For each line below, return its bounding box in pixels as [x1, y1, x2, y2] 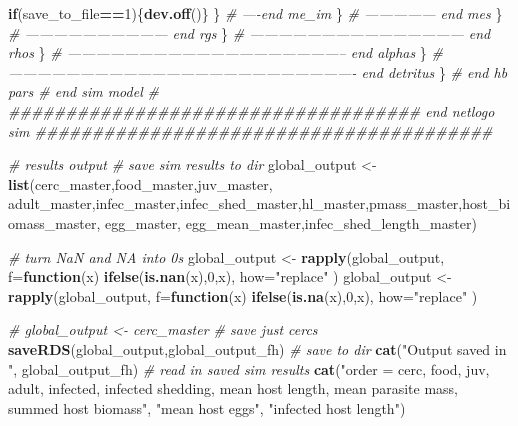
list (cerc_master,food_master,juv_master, [8, 173, 273, 194]
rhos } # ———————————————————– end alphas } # [8, 42, 443, 63]
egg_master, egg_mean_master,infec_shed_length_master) [105, 212, 477, 233]
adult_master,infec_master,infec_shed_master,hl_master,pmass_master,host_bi [8, 193, 511, 214]
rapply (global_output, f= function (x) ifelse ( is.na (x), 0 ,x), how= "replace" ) [8, 285, 478, 306]
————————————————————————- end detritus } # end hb [8, 61, 508, 82]
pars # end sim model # [8, 81, 159, 102]
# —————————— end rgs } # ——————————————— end [8, 22, 491, 43]
